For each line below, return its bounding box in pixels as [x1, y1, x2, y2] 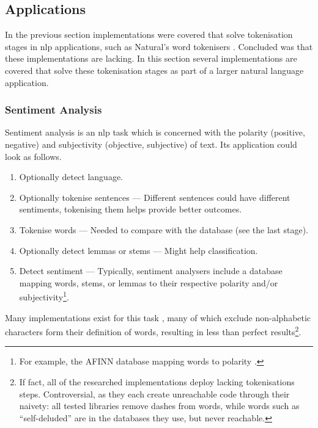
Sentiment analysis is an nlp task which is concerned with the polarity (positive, [5, 126, 305, 139]
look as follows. [5, 150, 62, 162]
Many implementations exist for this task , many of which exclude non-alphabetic [5, 311, 311, 324]
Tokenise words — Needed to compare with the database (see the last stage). [19, 223, 308, 236]
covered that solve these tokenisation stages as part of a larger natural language [5, 63, 304, 76]
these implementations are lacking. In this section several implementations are [5, 52, 297, 65]
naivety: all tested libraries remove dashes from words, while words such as [19, 399, 300, 412]
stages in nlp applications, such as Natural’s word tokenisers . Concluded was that [5, 40, 313, 53]
